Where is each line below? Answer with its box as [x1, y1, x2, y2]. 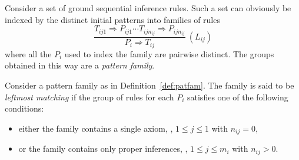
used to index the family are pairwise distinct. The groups [64, 47, 274, 60]
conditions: [5, 102, 44, 115]
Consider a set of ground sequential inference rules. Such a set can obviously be [5, 2, 291, 14]
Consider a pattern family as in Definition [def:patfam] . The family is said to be [5, 79, 294, 91]
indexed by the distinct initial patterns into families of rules [5, 13, 220, 25]
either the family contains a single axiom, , [18, 122, 173, 134]
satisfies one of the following [187, 90, 288, 103]
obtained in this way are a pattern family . [5, 59, 155, 71]
